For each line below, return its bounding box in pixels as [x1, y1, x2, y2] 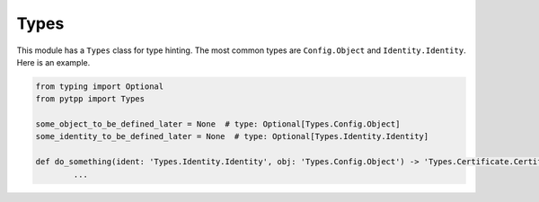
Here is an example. [16, 57, 91, 67]
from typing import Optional [35, 81, 164, 92]
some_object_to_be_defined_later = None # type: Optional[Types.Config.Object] [35, 119, 401, 129]
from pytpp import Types [35, 94, 146, 104]
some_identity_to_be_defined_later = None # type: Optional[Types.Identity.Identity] [35, 131, 429, 142]
